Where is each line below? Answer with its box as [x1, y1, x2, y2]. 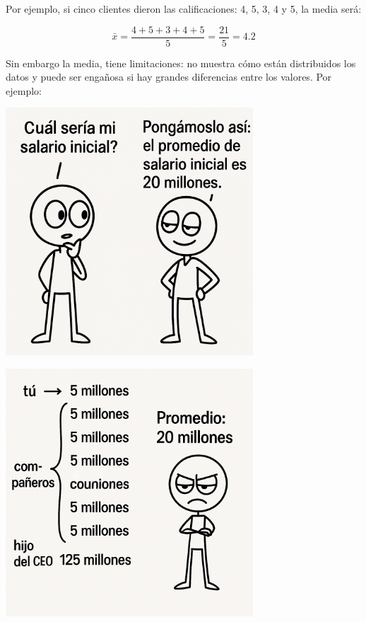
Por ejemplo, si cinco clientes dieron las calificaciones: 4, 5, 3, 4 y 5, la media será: [6, 1, 362, 16]
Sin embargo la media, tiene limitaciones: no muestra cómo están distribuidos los [6, 55, 356, 70]
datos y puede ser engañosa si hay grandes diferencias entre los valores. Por [6, 69, 332, 84]
